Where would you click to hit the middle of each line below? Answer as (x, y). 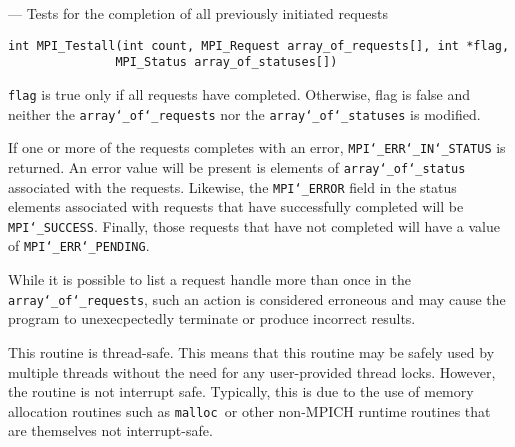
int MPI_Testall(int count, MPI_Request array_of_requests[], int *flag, (259, 45)
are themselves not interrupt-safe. (110, 430)
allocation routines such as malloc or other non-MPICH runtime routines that (249, 410)
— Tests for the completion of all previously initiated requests (198, 13)
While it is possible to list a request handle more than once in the (209, 279)
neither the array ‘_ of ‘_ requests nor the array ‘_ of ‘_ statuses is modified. (244, 113)
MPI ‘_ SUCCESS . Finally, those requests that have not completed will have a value (254, 225)
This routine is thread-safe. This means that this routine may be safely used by (251, 351)
